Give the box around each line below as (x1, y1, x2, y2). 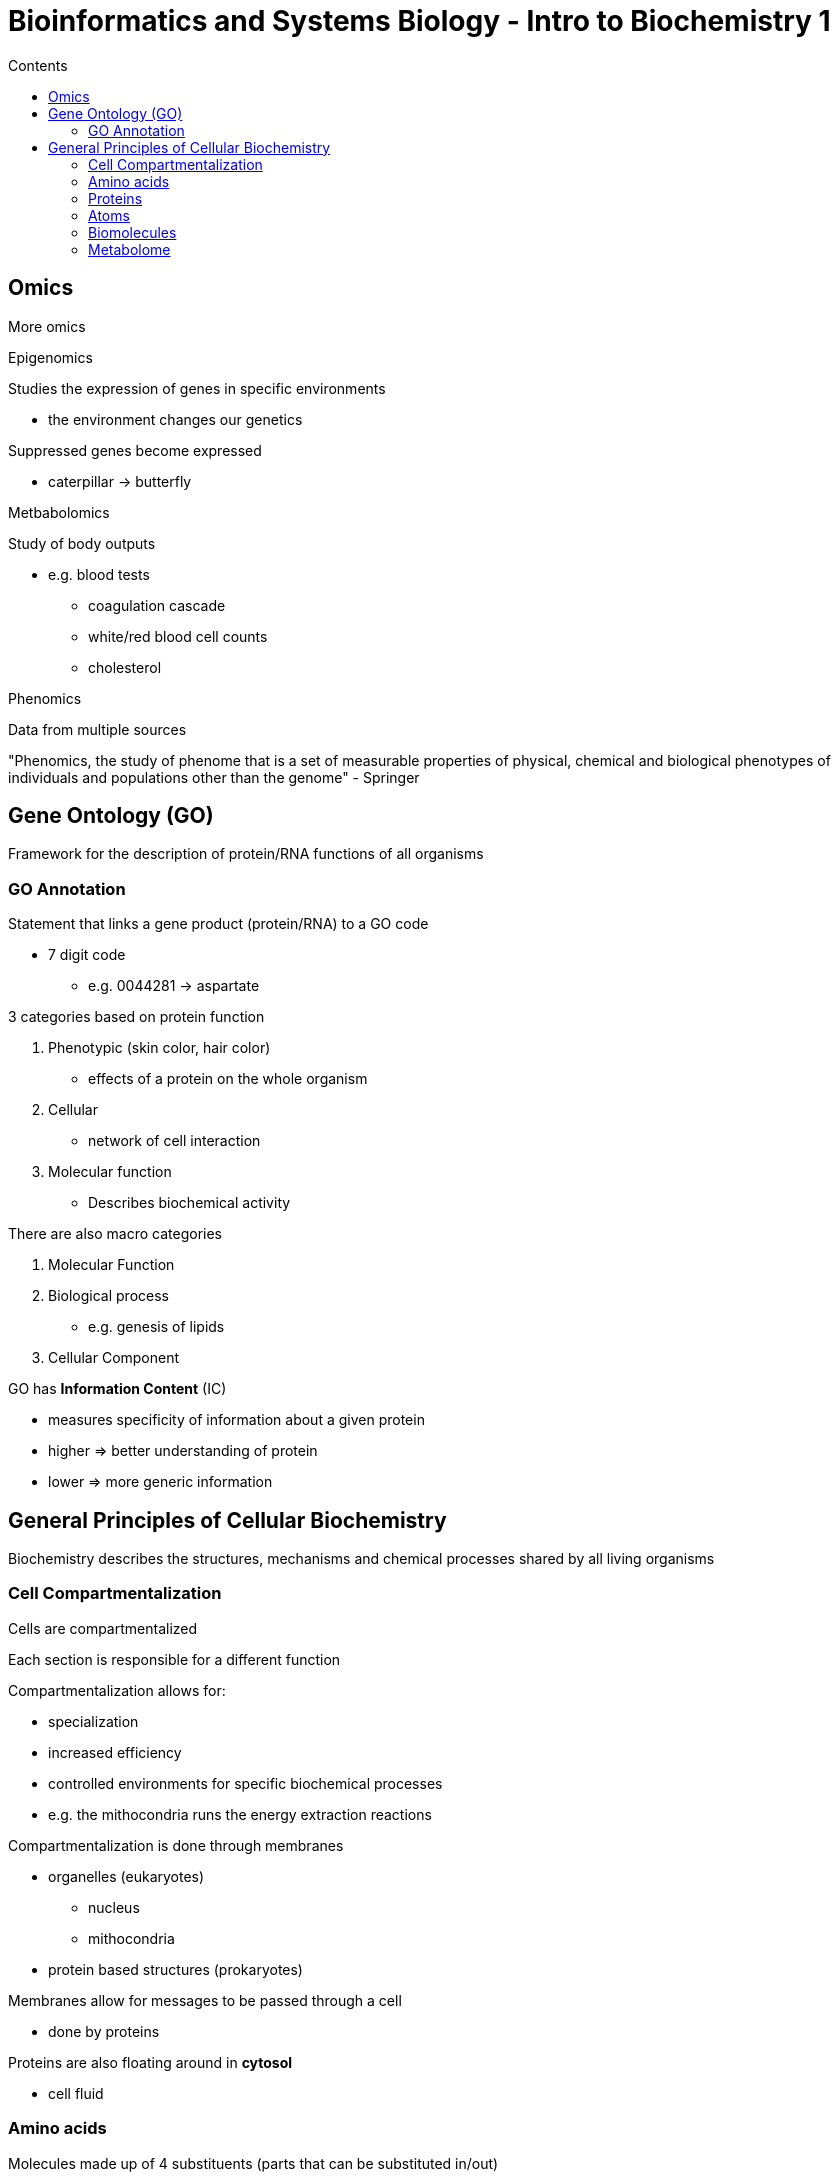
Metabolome (88, 240, 171, 258)
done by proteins (48, 2022, 160, 2040)
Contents (8, 56, 68, 74)
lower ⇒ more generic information (48, 1473, 273, 1491)
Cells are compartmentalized (8, 1619, 198, 1637)
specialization (48, 1712, 139, 1730)
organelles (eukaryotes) (48, 1867, 205, 1885)
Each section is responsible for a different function (8, 1650, 341, 1668)
